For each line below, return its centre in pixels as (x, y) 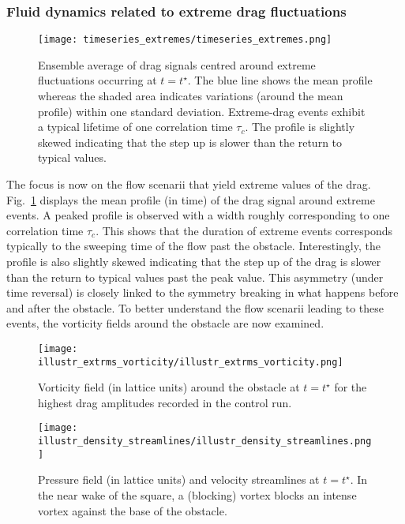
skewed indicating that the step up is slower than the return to (190, 142)
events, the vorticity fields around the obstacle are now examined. (165, 323)
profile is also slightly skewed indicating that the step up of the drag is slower (194, 261)
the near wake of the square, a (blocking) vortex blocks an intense (197, 495)
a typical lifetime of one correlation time (135, 127)
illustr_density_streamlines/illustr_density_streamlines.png (205, 442)
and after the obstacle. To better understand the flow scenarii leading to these (195, 307)
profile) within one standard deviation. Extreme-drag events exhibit (202, 111)
